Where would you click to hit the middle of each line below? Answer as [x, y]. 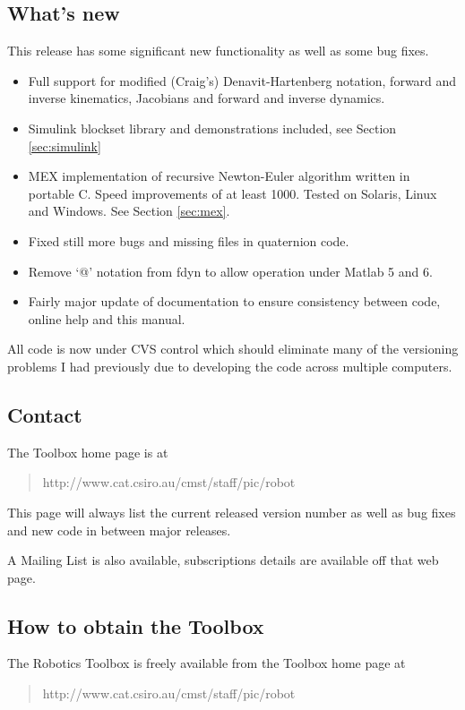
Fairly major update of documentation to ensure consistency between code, [234, 301]
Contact [45, 414]
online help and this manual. [107, 318]
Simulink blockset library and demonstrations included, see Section [212, 128]
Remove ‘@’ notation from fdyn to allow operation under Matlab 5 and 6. [230, 271]
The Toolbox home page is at [88, 452]
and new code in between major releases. [119, 530]
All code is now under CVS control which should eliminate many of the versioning [233, 349]
